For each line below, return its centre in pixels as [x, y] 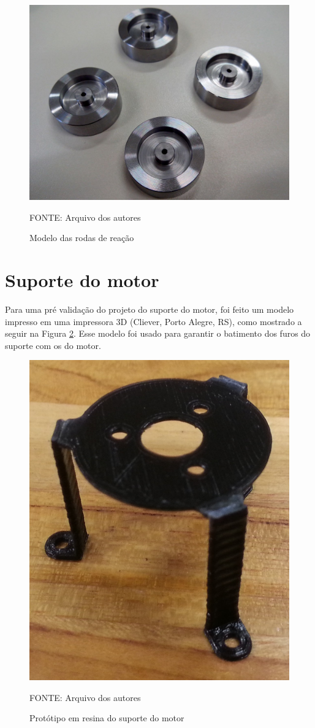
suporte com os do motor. [53, 345]
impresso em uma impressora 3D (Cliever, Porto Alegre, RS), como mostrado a [154, 321]
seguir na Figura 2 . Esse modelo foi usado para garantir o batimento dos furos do [158, 333]
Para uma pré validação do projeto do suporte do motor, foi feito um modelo [150, 309]
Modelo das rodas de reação [82, 238]
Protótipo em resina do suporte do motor [107, 718]
